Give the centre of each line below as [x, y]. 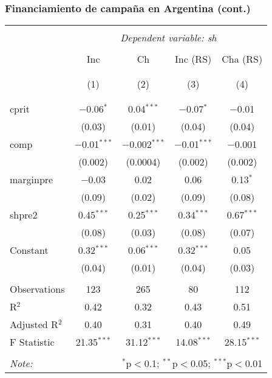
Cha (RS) [242, 59]
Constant [29, 250]
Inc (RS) [193, 59]
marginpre [32, 180]
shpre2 [24, 215]
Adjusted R [34, 324]
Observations [37, 289]
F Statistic [32, 342]
